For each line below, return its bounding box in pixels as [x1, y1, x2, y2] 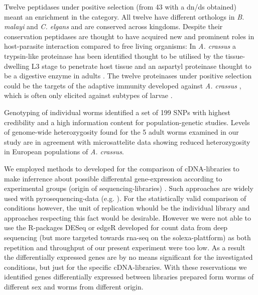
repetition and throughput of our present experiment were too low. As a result [4, 242, 245, 252]
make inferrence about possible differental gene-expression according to [4, 173, 222, 183]
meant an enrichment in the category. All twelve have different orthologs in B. [4, 11, 244, 22]
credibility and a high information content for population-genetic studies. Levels [4, 117, 250, 127]
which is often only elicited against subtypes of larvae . [4, 90, 173, 101]
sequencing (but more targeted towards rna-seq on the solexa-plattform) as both [4, 232, 251, 243]
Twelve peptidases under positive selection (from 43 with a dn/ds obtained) [4, 2, 236, 12]
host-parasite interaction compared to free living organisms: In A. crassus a [4, 41, 236, 51]
